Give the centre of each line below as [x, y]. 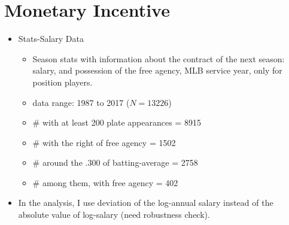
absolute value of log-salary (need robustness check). [114, 215]
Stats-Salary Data [51, 39]
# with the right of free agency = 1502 [104, 142]
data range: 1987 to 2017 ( [81, 102]
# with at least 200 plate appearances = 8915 [117, 122]
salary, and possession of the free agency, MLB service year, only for [157, 70]
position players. [63, 82]
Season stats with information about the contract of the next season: [159, 58]
